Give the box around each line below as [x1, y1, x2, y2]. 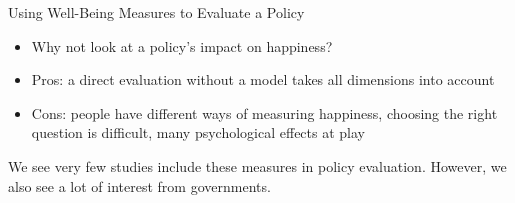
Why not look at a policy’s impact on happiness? [31, 35, 333, 56]
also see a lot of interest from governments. [8, 175, 271, 196]
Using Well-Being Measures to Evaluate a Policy [8, 2, 305, 22]
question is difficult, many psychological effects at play [31, 122, 365, 143]
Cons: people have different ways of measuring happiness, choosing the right [31, 102, 498, 123]
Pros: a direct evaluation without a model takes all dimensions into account [31, 69, 495, 90]
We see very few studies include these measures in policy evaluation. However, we [8, 155, 507, 176]
